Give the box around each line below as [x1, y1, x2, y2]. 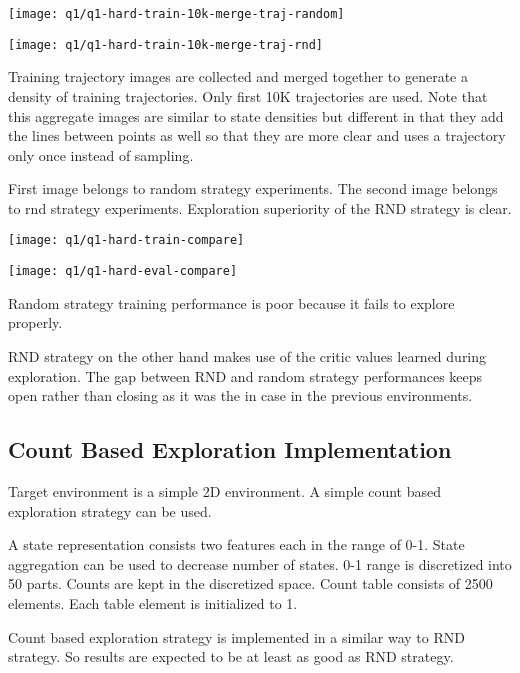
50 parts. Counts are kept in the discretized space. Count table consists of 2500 [8, 573, 493, 594]
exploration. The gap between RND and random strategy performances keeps [8, 365, 483, 386]
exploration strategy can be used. [8, 500, 212, 521]
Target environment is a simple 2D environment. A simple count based [8, 480, 442, 501]
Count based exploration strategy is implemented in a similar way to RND [8, 626, 465, 647]
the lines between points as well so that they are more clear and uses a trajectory [8, 125, 506, 146]
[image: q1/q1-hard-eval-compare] [8, 264, 238, 279]
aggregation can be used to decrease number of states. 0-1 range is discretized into [8, 553, 512, 574]
